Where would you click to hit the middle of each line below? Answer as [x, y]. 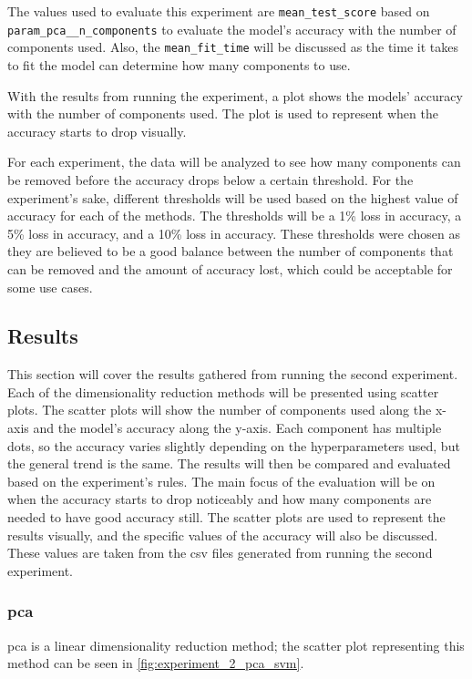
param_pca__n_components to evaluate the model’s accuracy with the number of [232, 29]
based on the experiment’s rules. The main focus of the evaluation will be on [221, 481]
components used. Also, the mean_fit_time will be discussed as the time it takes [233, 47]
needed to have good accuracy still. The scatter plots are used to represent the [226, 517]
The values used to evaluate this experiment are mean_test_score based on [219, 11]
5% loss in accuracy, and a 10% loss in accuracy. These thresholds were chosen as [234, 233]
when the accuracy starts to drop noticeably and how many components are [220, 499]
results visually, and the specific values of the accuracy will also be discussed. [223, 535]
